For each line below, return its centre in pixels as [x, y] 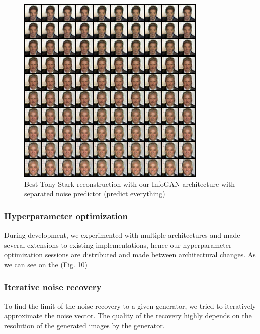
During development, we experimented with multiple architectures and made [122, 235]
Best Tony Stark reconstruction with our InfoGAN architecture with [130, 183]
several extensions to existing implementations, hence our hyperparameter [118, 244]
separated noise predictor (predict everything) [95, 193]
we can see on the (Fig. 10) [46, 264]
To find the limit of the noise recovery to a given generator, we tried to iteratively [130, 305]
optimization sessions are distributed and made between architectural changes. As [130, 255]
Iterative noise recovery [53, 287]
